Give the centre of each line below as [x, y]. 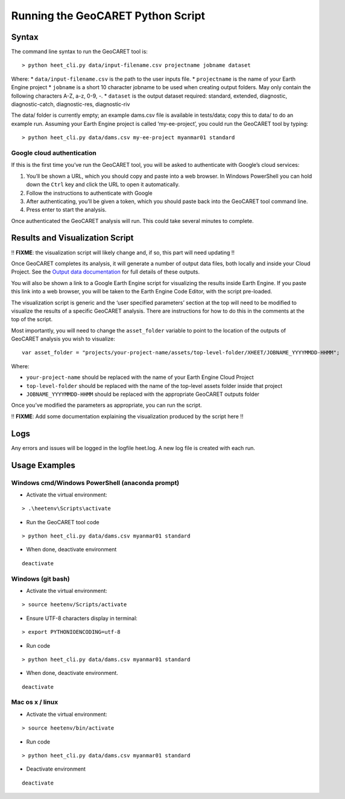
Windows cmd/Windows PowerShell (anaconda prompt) [95, 483]
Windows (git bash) [40, 578]
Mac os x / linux [35, 702]
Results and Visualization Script [72, 238]
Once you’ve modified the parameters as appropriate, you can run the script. [106, 405]
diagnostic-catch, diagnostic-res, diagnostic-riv [71, 104]
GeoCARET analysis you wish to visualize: [63, 339]
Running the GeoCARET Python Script [108, 16]
